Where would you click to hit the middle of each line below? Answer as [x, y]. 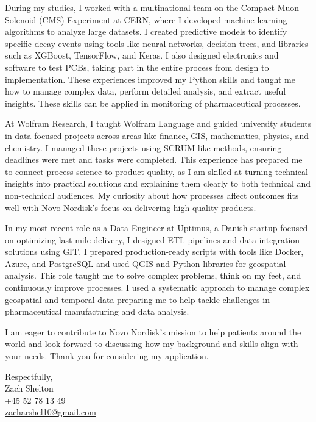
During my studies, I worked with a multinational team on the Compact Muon [152, 7]
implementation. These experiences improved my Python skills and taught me [150, 79]
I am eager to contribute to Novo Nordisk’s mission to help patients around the [153, 331]
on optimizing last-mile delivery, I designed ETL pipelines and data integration [153, 239]
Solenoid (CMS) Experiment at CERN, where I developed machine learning [146, 19]
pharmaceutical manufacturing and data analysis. [97, 311]
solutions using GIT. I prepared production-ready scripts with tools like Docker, [154, 252]
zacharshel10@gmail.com [51, 412]
